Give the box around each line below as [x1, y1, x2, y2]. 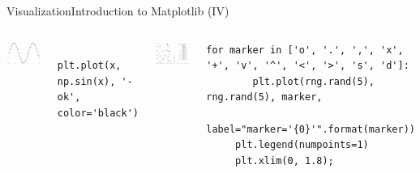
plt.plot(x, [57, 60, 122, 72]
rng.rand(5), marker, [206, 91, 323, 103]
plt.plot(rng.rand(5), [252, 75, 375, 87]
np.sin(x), [57, 75, 116, 87]
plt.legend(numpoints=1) [235, 139, 369, 151]
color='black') [57, 107, 139, 119]
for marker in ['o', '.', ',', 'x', [206, 44, 404, 56]
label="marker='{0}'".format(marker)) [206, 123, 415, 135]
